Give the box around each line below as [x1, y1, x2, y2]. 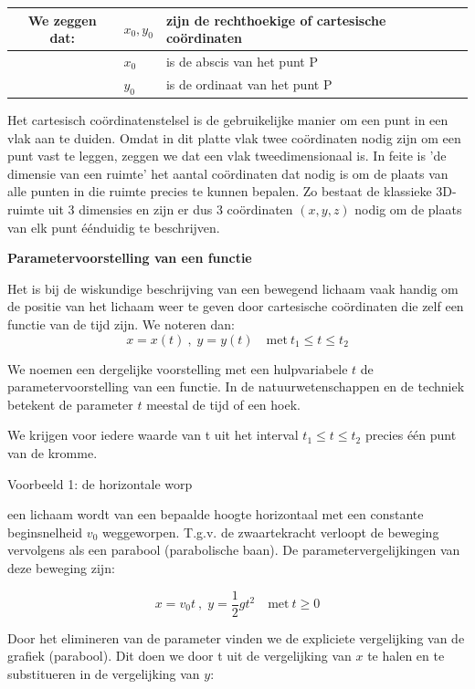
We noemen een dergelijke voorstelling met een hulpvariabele [7, 359, 348, 378]
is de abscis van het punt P [165, 51, 318, 70]
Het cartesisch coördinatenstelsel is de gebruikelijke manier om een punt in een [7, 110, 449, 130]
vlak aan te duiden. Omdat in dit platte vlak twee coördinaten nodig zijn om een [7, 128, 461, 147]
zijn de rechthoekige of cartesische [165, 10, 386, 29]
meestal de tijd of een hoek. [146, 394, 301, 413]
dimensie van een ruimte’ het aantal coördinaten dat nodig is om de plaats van [7, 163, 449, 183]
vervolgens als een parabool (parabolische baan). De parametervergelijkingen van [7, 540, 460, 559]
